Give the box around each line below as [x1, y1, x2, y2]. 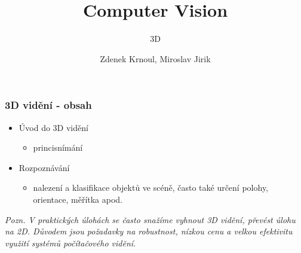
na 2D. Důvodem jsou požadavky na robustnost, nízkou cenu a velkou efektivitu [5, 225, 293, 237]
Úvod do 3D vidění [19, 121, 88, 133]
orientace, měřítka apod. [33, 193, 123, 205]
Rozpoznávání [19, 161, 70, 173]
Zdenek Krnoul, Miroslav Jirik [100, 52, 211, 65]
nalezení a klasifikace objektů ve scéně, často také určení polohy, [33, 181, 269, 194]
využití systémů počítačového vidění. [5, 236, 136, 249]
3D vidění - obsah [5, 97, 92, 112]
